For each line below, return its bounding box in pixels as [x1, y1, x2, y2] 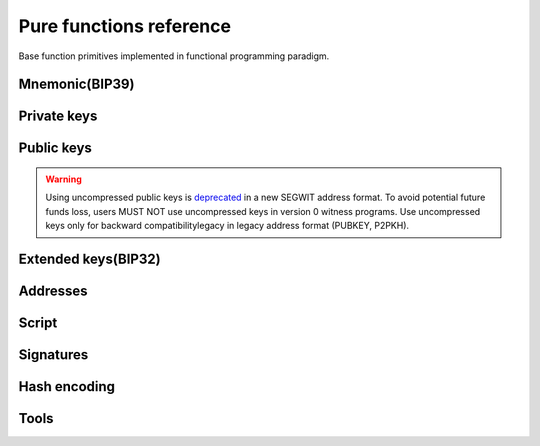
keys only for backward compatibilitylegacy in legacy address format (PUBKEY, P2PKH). [45, 220, 410, 232]
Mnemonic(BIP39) [18, 76, 135, 93]
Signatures [18, 346, 89, 364]
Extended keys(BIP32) [18, 250, 161, 267]
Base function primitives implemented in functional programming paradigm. [18, 50, 330, 62]
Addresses [18, 282, 89, 299]
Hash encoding [18, 378, 115, 395]
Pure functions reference [18, 15, 232, 37]
